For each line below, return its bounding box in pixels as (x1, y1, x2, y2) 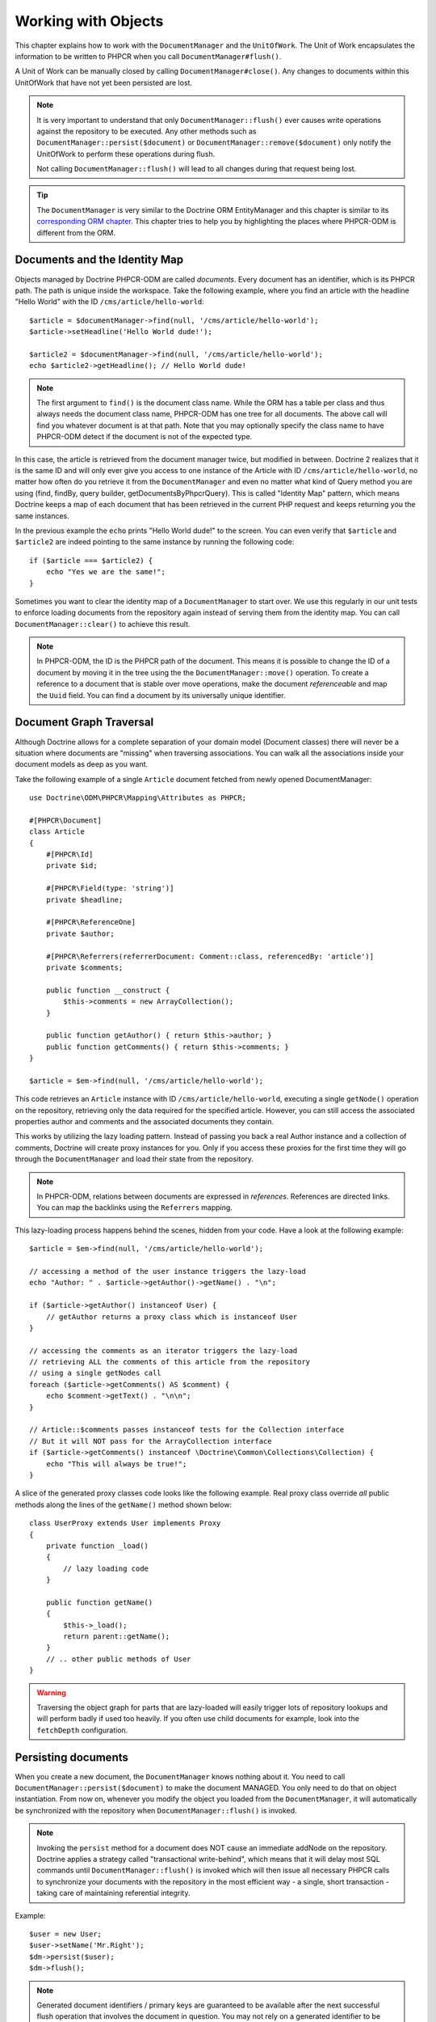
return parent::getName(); (63, 1632, 170, 1641)
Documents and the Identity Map (15, 253, 184, 267)
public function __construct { (45, 985, 170, 995)
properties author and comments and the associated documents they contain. (15, 1117, 275, 1127)
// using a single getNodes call (29, 1368, 161, 1378)
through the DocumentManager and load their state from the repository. (15, 1154, 254, 1164)
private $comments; (45, 962, 124, 972)
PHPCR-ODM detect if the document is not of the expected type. (36, 432, 253, 442)
